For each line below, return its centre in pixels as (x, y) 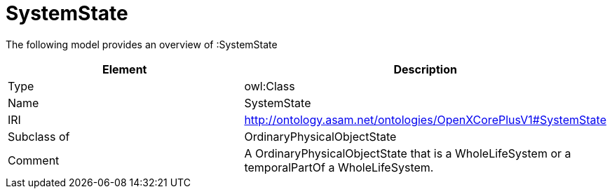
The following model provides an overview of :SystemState (142, 44)
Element (124, 69)
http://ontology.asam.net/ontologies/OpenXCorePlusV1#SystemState (425, 119)
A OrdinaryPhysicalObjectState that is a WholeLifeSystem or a (408, 153)
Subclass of (39, 136)
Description (425, 69)
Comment (34, 160)
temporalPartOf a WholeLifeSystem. (339, 167)
